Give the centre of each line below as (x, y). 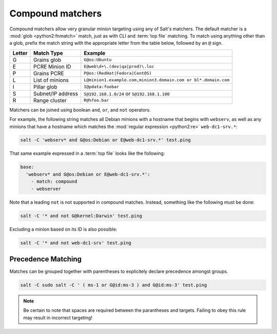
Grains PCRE (49, 73)
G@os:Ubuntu (98, 60)
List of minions (51, 80)
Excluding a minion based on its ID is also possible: (63, 229)
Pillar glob (45, 86)
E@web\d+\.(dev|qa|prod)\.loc (119, 67)
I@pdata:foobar (102, 87)
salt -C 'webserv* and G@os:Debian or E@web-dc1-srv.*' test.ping (105, 140)
